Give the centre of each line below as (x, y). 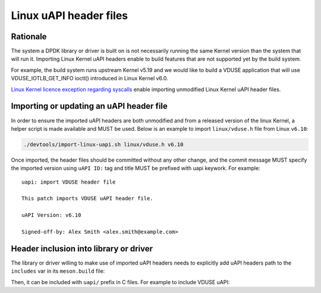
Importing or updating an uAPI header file (89, 106)
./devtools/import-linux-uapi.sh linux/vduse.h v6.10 (103, 144)
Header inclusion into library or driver (82, 249)
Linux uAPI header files (70, 15)
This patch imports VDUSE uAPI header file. (88, 199)
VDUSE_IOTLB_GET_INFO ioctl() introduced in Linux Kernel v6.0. (90, 78)
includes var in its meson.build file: (58, 271)
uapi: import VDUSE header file (69, 182)
